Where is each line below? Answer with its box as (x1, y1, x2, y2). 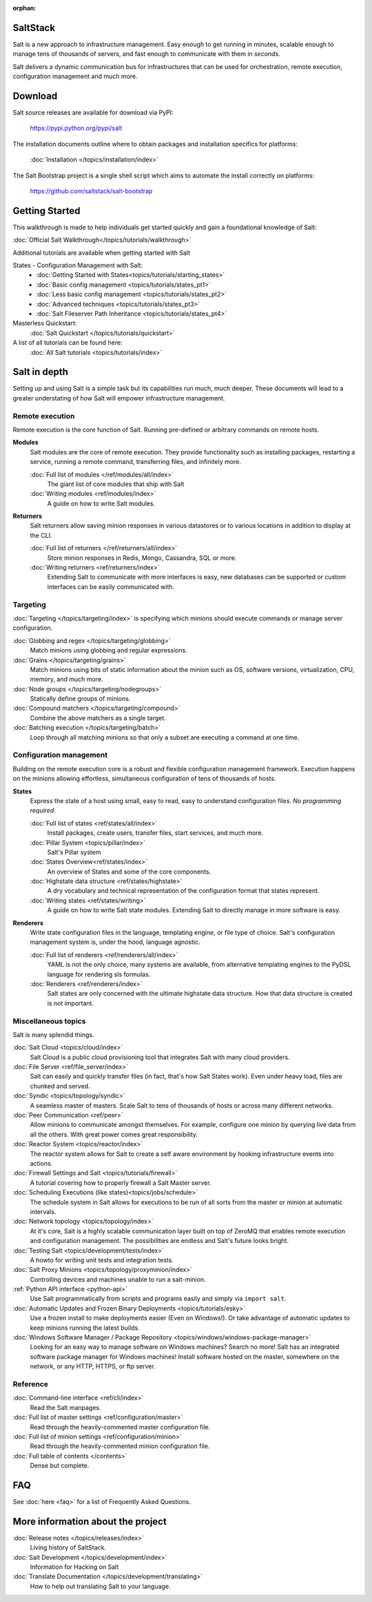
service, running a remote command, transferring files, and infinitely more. (30, 458, 241, 466)
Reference (12, 1379, 48, 1389)
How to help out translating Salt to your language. (30, 1582, 171, 1590)
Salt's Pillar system (47, 848, 101, 856)
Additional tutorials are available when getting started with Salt (12, 249, 191, 257)
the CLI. (30, 531, 52, 539)
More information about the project (12, 1516, 167, 1527)
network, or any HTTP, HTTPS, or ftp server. (30, 1362, 156, 1371)
